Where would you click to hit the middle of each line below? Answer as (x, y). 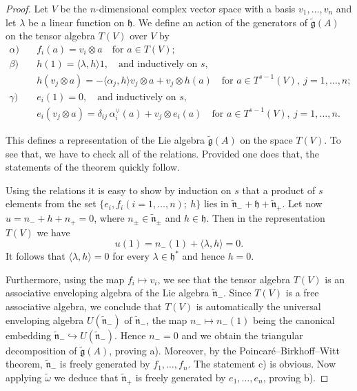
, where (109, 218)
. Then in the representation (266, 218)
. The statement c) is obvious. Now (262, 364)
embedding (29, 335)
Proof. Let (27, 8)
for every (131, 256)
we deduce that (86, 377)
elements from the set (51, 203)
